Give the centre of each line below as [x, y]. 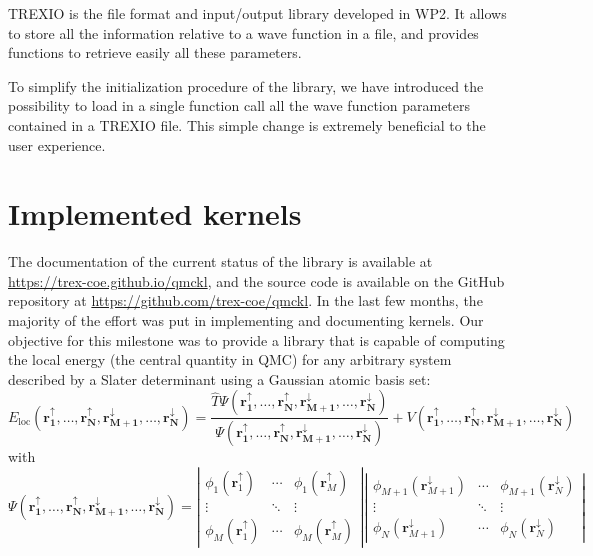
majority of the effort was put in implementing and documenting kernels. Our [246, 320]
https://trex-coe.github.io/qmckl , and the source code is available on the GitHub [256, 280]
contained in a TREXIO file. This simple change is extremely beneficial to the [247, 124]
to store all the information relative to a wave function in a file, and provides [243, 32]
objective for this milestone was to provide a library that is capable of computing [256, 339]
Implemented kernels [155, 213]
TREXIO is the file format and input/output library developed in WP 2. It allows [257, 13]
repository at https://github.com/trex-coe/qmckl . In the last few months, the [245, 300]
